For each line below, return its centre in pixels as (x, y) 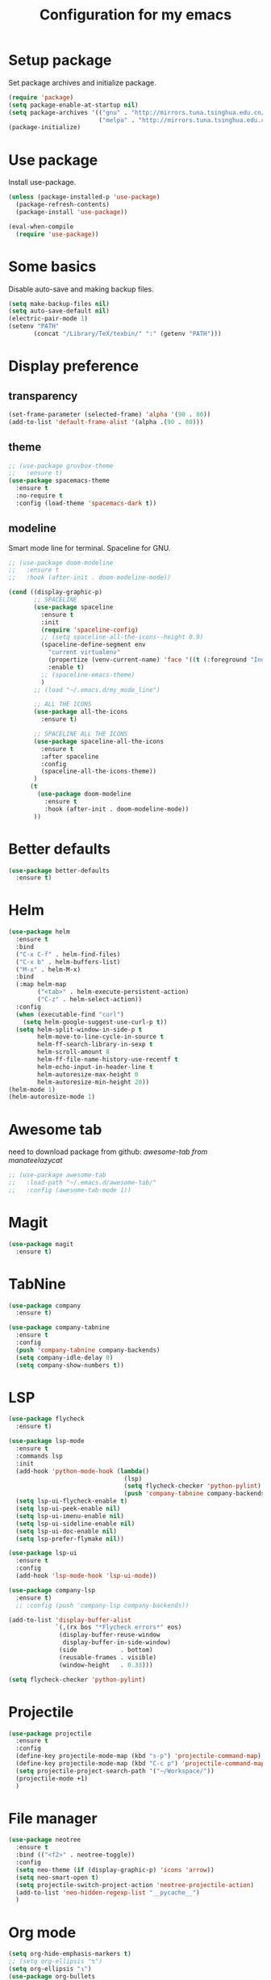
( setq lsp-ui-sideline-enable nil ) (75, 1524)
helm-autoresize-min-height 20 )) (94, 1082)
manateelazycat (35, 1160)
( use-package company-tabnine (59, 1328)
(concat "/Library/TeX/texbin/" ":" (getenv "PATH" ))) (127, 334)
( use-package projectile (50, 1734)
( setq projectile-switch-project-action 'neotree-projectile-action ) (135, 1885)
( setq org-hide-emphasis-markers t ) (70, 1954)
